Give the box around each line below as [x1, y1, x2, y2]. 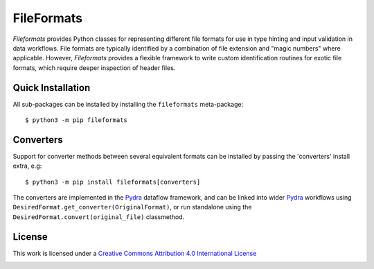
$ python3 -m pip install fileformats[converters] [25, 177, 201, 186]
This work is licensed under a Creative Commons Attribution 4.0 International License [12, 249, 257, 257]
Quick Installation [12, 82, 91, 94]
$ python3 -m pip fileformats [25, 116, 128, 124]
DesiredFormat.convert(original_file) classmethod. [12, 212, 185, 221]
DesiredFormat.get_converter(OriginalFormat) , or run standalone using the [12, 203, 252, 211]
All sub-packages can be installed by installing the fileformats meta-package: [12, 100, 244, 108]
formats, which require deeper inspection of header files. [12, 63, 176, 72]
